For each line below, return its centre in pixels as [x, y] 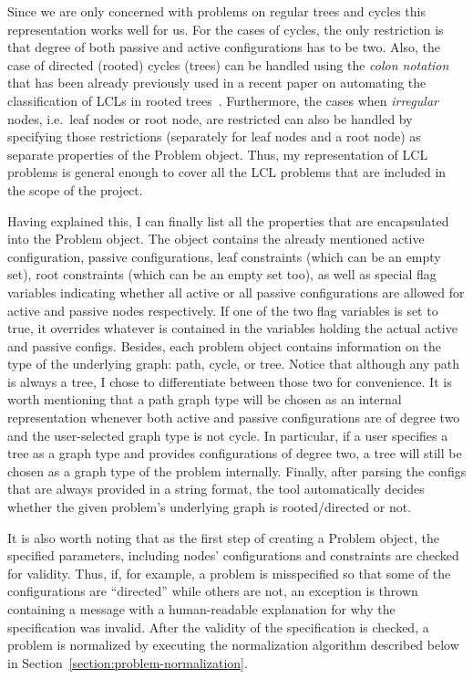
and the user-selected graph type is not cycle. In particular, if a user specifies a [228, 435]
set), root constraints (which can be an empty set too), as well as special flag [222, 274]
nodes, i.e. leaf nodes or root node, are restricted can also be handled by [210, 118]
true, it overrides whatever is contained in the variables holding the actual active [232, 328]
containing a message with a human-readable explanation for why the [201, 609]
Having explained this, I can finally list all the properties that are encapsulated [228, 220]
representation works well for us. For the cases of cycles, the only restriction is [226, 29]
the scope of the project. [75, 189]
